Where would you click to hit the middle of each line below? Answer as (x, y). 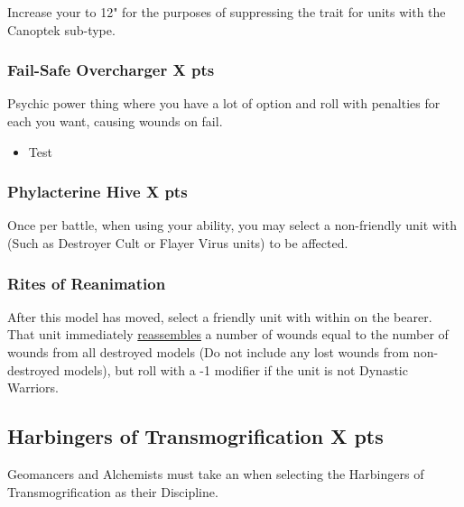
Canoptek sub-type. (61, 29)
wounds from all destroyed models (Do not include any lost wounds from (209, 352)
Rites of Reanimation (87, 283)
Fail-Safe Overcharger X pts (111, 70)
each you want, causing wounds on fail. (115, 121)
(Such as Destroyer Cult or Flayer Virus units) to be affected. (178, 243)
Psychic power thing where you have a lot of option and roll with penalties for (224, 103)
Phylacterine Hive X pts (97, 192)
